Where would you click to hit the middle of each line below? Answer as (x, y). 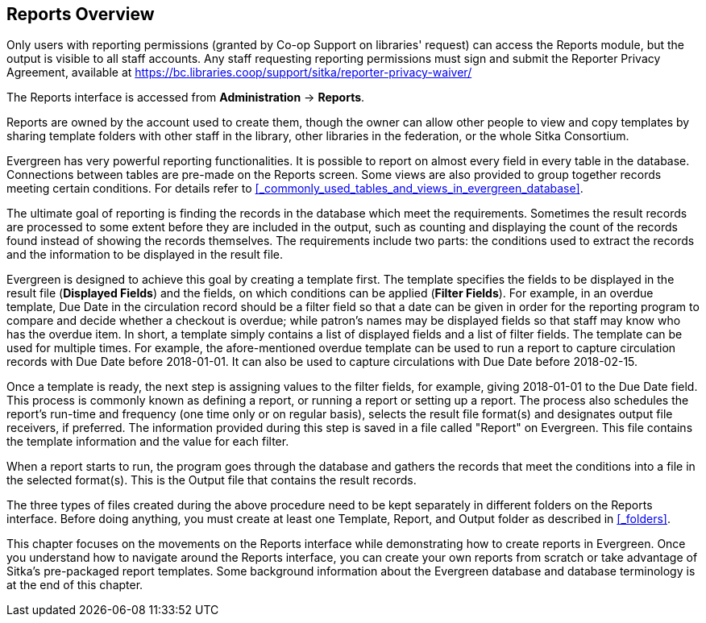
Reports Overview (81, 14)
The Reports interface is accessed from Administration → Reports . (186, 98)
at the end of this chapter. (75, 585)
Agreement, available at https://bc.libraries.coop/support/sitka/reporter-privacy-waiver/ (239, 73)
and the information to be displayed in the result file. (145, 255)
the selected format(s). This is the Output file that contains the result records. (212, 480)
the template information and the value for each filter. (148, 442)
